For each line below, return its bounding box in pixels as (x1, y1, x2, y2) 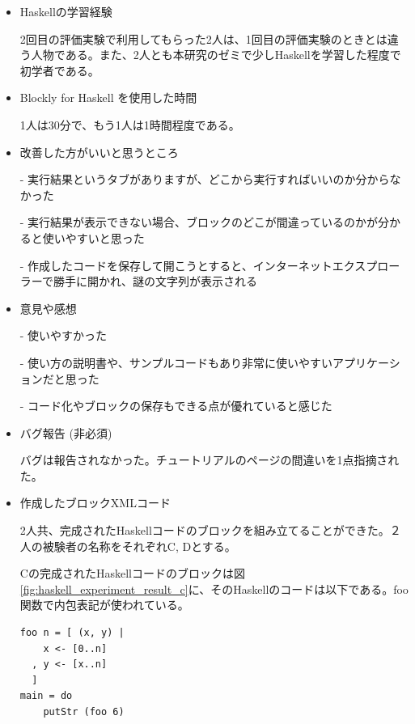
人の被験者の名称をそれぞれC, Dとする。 (19, 537, 236, 554)
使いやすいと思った (42, 229, 145, 246)
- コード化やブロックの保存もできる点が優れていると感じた (19, 397, 332, 414)
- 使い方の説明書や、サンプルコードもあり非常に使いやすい (19, 354, 332, 370)
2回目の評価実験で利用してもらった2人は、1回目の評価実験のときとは (19, 30, 387, 47)
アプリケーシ (332, 354, 400, 370)
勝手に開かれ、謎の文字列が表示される (53, 273, 258, 290)
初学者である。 (19, 61, 100, 78)
